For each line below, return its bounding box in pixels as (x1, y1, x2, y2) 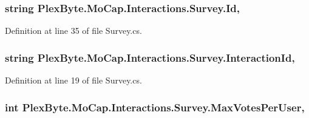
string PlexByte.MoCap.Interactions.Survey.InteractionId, (5, 50, 295, 65)
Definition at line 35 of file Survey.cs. (5, 24, 142, 37)
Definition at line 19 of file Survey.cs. (5, 74, 142, 87)
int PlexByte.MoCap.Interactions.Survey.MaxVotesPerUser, (5, 99, 305, 114)
